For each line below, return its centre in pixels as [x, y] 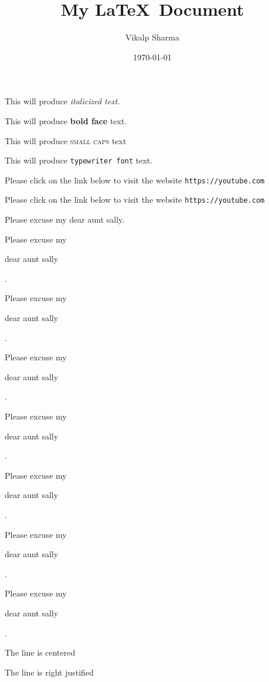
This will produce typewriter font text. [79, 160]
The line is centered [40, 652]
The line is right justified [49, 672]
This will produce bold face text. [66, 120]
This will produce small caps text [66, 140]
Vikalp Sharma [152, 37]
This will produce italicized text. [62, 101]
